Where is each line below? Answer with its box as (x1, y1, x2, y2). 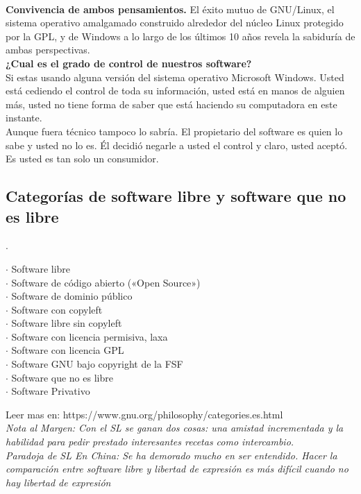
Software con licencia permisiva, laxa (11, 329, 168, 343)
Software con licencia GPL (11, 343, 124, 357)
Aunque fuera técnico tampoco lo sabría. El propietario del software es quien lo (6, 123, 343, 138)
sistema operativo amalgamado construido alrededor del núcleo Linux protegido (6, 15, 344, 30)
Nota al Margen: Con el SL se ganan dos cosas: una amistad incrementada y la (6, 420, 344, 435)
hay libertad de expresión (6, 475, 111, 489)
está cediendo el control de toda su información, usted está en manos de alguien (6, 83, 345, 98)
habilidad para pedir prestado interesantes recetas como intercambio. (6, 434, 294, 449)
